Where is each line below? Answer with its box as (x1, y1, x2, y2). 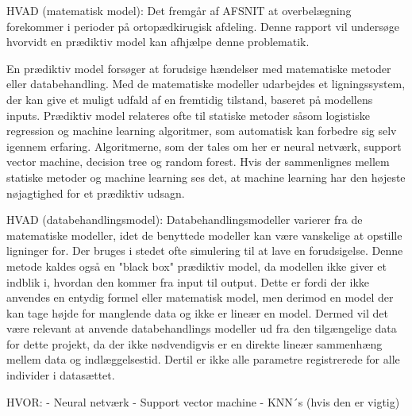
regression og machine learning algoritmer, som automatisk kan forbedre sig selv (6, 122, 397, 139)
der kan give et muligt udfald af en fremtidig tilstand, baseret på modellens (6, 91, 373, 107)
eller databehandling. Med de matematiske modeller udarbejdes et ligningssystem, (6, 75, 406, 92)
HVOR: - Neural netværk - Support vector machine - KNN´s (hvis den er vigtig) (6, 393, 400, 410)
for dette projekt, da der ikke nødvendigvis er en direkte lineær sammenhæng (6, 335, 383, 352)
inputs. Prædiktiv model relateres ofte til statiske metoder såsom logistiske (6, 106, 370, 123)
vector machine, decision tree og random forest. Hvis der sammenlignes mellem (6, 153, 390, 170)
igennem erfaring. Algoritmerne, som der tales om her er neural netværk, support (6, 137, 402, 154)
